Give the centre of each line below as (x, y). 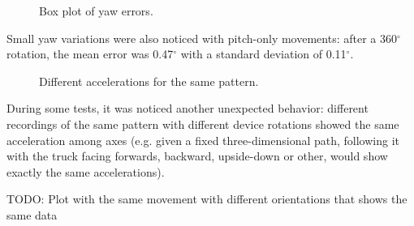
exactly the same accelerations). (86, 171)
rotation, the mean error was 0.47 (90, 54)
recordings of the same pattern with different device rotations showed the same (203, 124)
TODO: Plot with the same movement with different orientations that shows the (207, 199)
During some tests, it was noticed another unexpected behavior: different (188, 108)
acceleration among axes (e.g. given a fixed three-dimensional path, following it (203, 140)
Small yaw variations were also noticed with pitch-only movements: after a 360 (202, 38)
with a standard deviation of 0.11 (263, 54)
